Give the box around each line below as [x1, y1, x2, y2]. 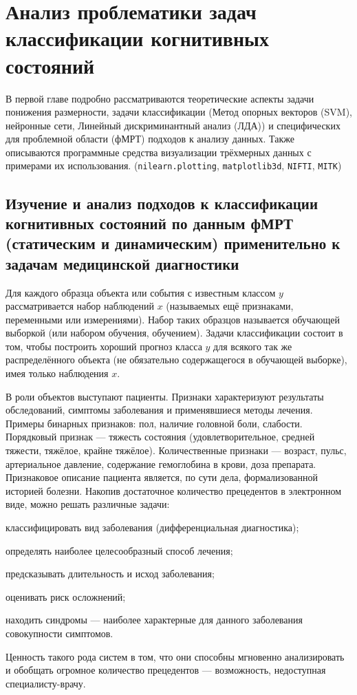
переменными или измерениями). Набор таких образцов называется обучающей [6, 312, 340, 326]
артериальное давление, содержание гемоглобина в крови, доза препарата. [6, 456, 316, 471]
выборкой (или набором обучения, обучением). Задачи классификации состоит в [6, 325, 343, 340]
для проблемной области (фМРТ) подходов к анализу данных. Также [6, 131, 294, 146]
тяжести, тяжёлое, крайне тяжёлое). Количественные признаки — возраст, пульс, [6, 443, 347, 458]
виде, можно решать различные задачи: [6, 497, 170, 511]
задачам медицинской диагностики [6, 253, 239, 274]
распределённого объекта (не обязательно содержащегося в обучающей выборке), [6, 352, 347, 367]
